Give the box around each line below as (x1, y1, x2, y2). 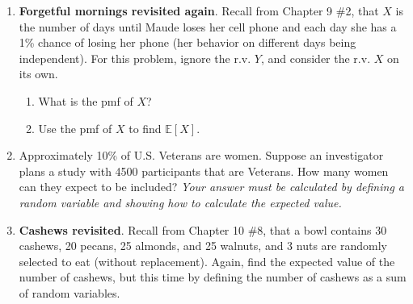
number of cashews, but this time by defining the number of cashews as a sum (19, 269, 407, 285)
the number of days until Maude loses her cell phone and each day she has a (19, 18, 397, 35)
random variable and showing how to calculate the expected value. (19, 194, 342, 210)
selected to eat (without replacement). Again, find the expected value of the (19, 252, 395, 269)
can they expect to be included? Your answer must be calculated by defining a (19, 178, 404, 195)
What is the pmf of (38, 92, 133, 109)
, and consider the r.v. (260, 49, 371, 66)
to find (129, 119, 162, 136)
